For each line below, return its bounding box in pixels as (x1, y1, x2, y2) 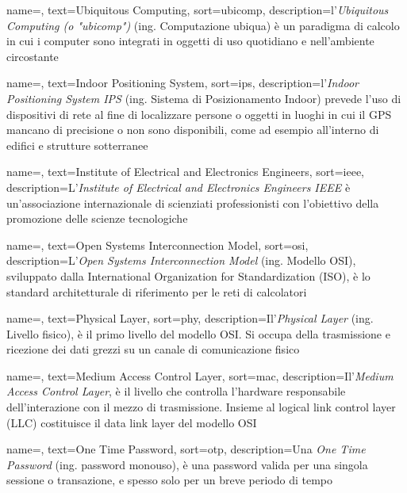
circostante (6, 48, 59, 64)
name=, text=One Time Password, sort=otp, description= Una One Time (6, 441, 366, 457)
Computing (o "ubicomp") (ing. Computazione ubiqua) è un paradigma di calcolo (6, 17, 400, 33)
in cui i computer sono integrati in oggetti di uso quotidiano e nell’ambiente (6, 32, 374, 49)
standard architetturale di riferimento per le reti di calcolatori (6, 283, 307, 300)
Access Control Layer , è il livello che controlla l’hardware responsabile (6, 383, 346, 399)
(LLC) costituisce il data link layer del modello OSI (6, 414, 257, 430)
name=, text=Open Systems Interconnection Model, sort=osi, (6, 236, 309, 253)
